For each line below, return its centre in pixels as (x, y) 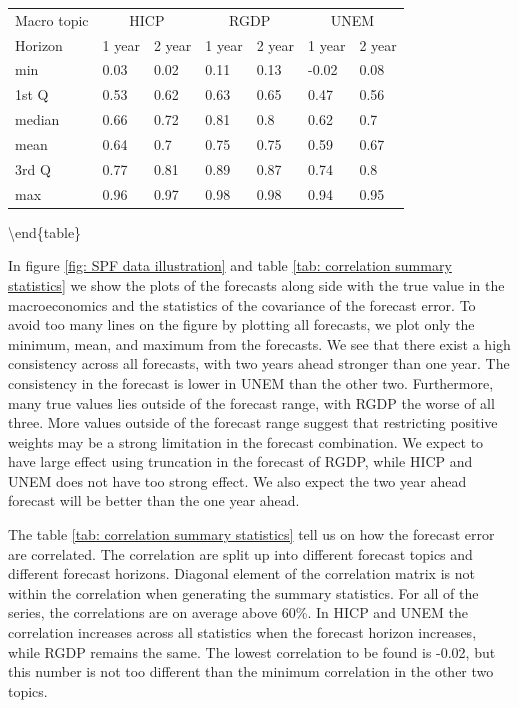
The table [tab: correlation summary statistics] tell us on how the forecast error (251, 534)
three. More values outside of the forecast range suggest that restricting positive (253, 422)
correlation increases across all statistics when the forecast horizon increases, (242, 632)
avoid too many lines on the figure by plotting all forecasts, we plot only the (241, 324)
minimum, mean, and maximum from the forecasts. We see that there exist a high (259, 343)
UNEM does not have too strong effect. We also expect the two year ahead (237, 480)
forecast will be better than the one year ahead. (154, 500)
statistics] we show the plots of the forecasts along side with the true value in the (256, 284)
